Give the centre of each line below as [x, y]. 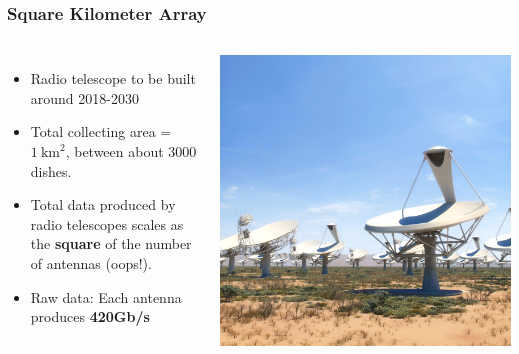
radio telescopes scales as [107, 223]
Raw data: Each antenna [106, 296]
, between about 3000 [131, 151]
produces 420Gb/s [90, 316]
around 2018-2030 [84, 97]
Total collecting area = [101, 131]
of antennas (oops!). [91, 262]
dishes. [51, 170]
